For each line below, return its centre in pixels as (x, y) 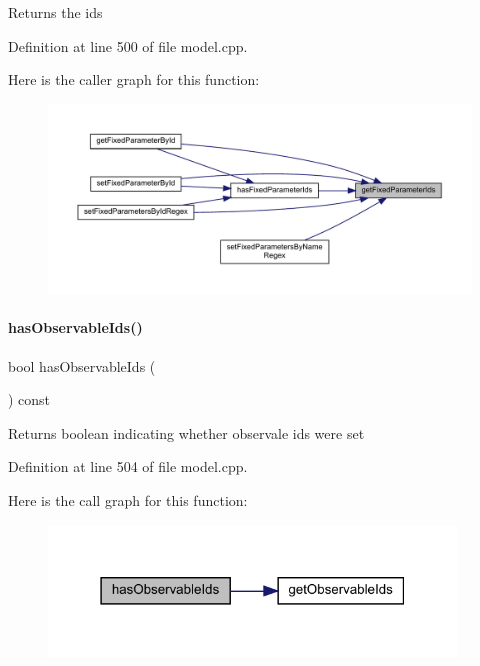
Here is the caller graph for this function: (134, 79)
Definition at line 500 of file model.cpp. (128, 45)
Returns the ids (55, 12)
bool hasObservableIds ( (82, 365)
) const (29, 399)
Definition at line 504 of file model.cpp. (128, 466)
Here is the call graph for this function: (128, 500)
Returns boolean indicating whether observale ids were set (186, 432)
